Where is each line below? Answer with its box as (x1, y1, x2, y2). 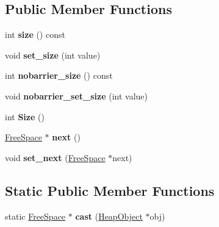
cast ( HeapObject (75, 209, 143, 222)
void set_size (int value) (5, 48, 101, 61)
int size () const (5, 28, 65, 41)
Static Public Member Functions (5, 181, 215, 200)
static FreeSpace (5, 209, 66, 222)
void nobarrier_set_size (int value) (5, 89, 148, 102)
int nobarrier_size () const (5, 69, 113, 82)
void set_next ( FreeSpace (5, 151, 106, 164)
